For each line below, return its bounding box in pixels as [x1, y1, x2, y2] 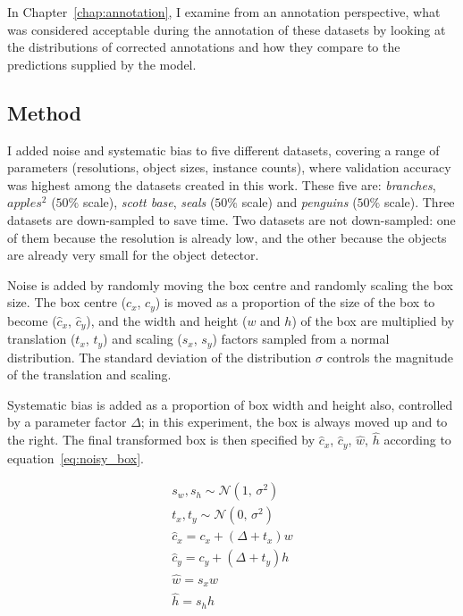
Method [7, 98, 81, 126]
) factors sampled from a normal [212, 329, 390, 348]
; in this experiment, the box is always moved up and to [140, 412, 448, 431]
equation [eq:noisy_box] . [7, 448, 144, 467]
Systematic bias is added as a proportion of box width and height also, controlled [7, 395, 453, 413]
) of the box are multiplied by [291, 311, 455, 329]
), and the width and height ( [86, 311, 248, 329]
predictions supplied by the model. [7, 54, 197, 73]
